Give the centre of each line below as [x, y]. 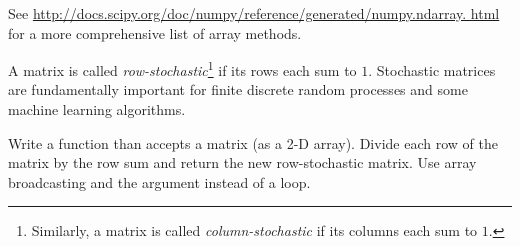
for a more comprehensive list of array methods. [155, 32]
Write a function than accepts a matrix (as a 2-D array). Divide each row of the [253, 142]
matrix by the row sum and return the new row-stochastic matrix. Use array [242, 162]
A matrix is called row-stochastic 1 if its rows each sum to [182, 68]
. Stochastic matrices [432, 69]
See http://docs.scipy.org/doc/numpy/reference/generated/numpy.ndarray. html [254, 13]
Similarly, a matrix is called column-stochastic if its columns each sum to [254, 230]
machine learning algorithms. [97, 109]
